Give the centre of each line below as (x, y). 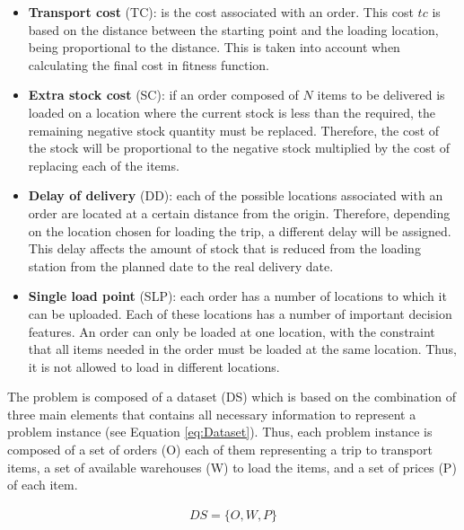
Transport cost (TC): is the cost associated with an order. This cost (221, 12)
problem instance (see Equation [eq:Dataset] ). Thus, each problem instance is (220, 432)
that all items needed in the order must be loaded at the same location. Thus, (242, 349)
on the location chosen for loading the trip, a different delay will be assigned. (240, 230)
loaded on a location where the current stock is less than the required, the (232, 112)
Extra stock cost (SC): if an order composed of (163, 95)
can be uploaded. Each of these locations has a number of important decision (240, 313)
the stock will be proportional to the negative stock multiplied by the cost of (239, 148)
